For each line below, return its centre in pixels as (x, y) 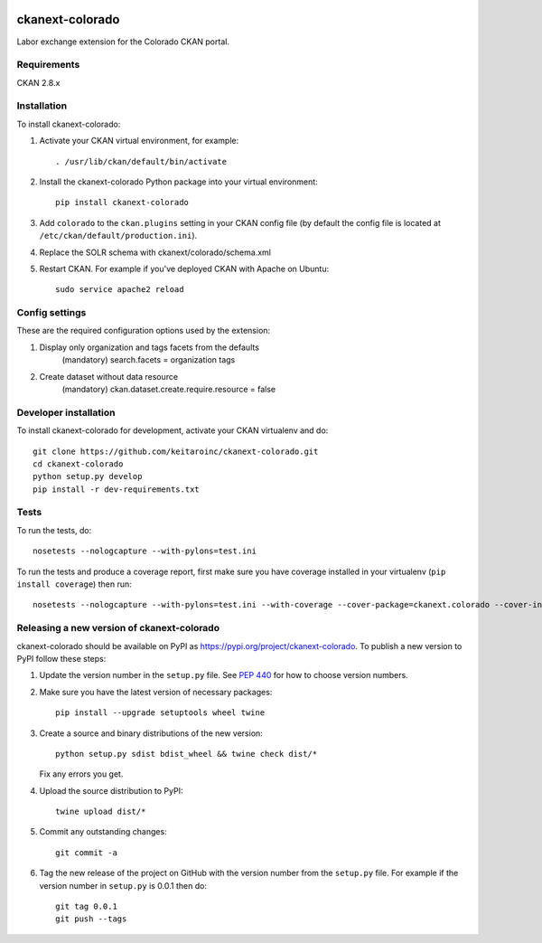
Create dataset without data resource (109, 376)
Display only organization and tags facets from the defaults (149, 347)
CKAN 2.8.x (38, 82)
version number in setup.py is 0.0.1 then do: (123, 885)
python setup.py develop (88, 476)
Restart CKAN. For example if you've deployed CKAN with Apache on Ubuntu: (184, 269)
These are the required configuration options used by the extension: (144, 331)
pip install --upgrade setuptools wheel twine (160, 713)
